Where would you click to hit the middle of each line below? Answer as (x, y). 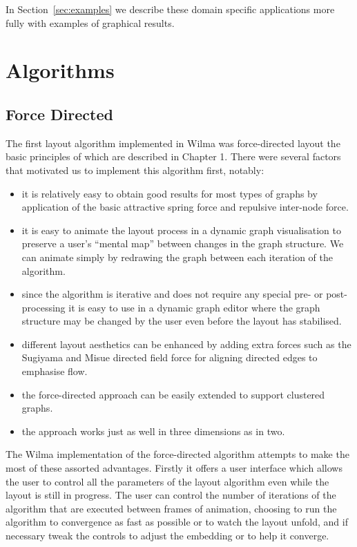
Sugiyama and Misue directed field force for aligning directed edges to (170, 357)
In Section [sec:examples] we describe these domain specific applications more (170, 9)
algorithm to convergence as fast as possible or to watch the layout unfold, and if (177, 522)
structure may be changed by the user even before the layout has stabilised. (182, 321)
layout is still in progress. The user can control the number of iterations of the (171, 495)
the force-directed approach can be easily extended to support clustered (173, 394)
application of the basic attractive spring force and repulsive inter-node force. (185, 207)
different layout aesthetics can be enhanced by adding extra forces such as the (186, 344)
